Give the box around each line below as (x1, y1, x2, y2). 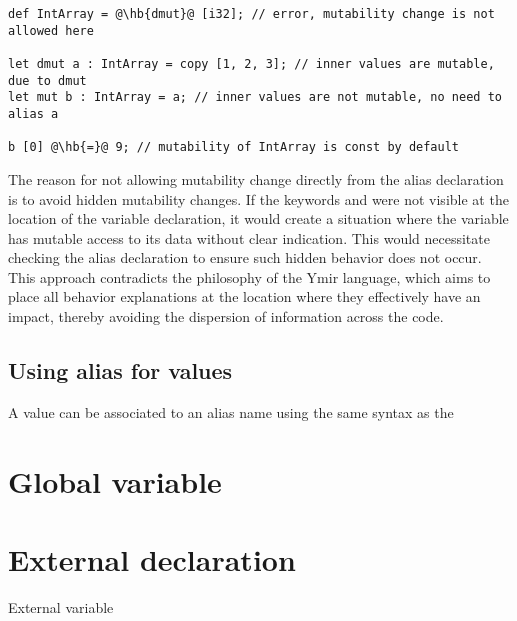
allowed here (8, 23, 94, 38)
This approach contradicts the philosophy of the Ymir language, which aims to (8, 266, 491, 287)
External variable (8, 596, 114, 617)
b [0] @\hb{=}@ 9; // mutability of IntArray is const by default (8, 140, 460, 155)
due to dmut (8, 73, 87, 88)
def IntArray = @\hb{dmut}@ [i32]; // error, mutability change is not (8, 7, 495, 21)
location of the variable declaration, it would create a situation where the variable (8, 208, 509, 229)
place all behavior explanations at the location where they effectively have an (8, 286, 481, 307)
